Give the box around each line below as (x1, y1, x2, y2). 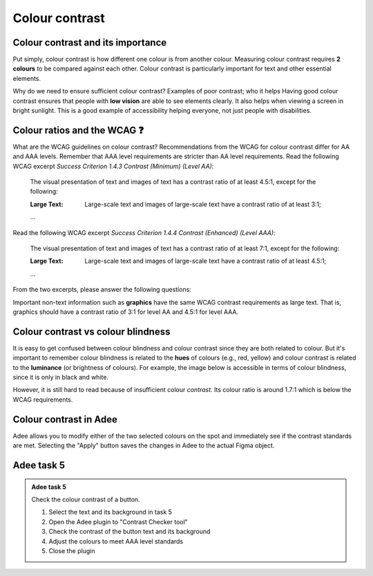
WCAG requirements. (12, 395, 73, 404)
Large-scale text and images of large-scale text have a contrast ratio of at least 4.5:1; (84, 257, 327, 266)
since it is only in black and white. (12, 373, 109, 382)
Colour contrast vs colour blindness (12, 326, 171, 337)
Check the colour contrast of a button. (31, 495, 141, 503)
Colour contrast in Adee (12, 414, 117, 425)
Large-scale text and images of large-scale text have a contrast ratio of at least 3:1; (84, 200, 321, 208)
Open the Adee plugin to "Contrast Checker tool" (48, 517, 188, 526)
